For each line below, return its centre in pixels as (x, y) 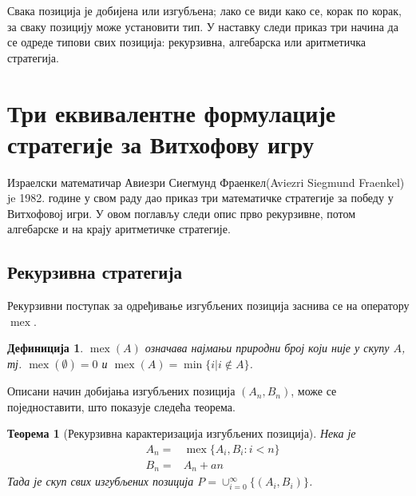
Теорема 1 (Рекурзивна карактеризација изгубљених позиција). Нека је (182, 433)
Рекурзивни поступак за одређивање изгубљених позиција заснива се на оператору (208, 306)
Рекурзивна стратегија (95, 272)
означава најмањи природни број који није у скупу (267, 348)
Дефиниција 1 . (46, 348)
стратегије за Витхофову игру (160, 143)
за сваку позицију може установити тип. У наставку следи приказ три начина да (203, 26)
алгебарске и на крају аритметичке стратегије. (119, 229)
